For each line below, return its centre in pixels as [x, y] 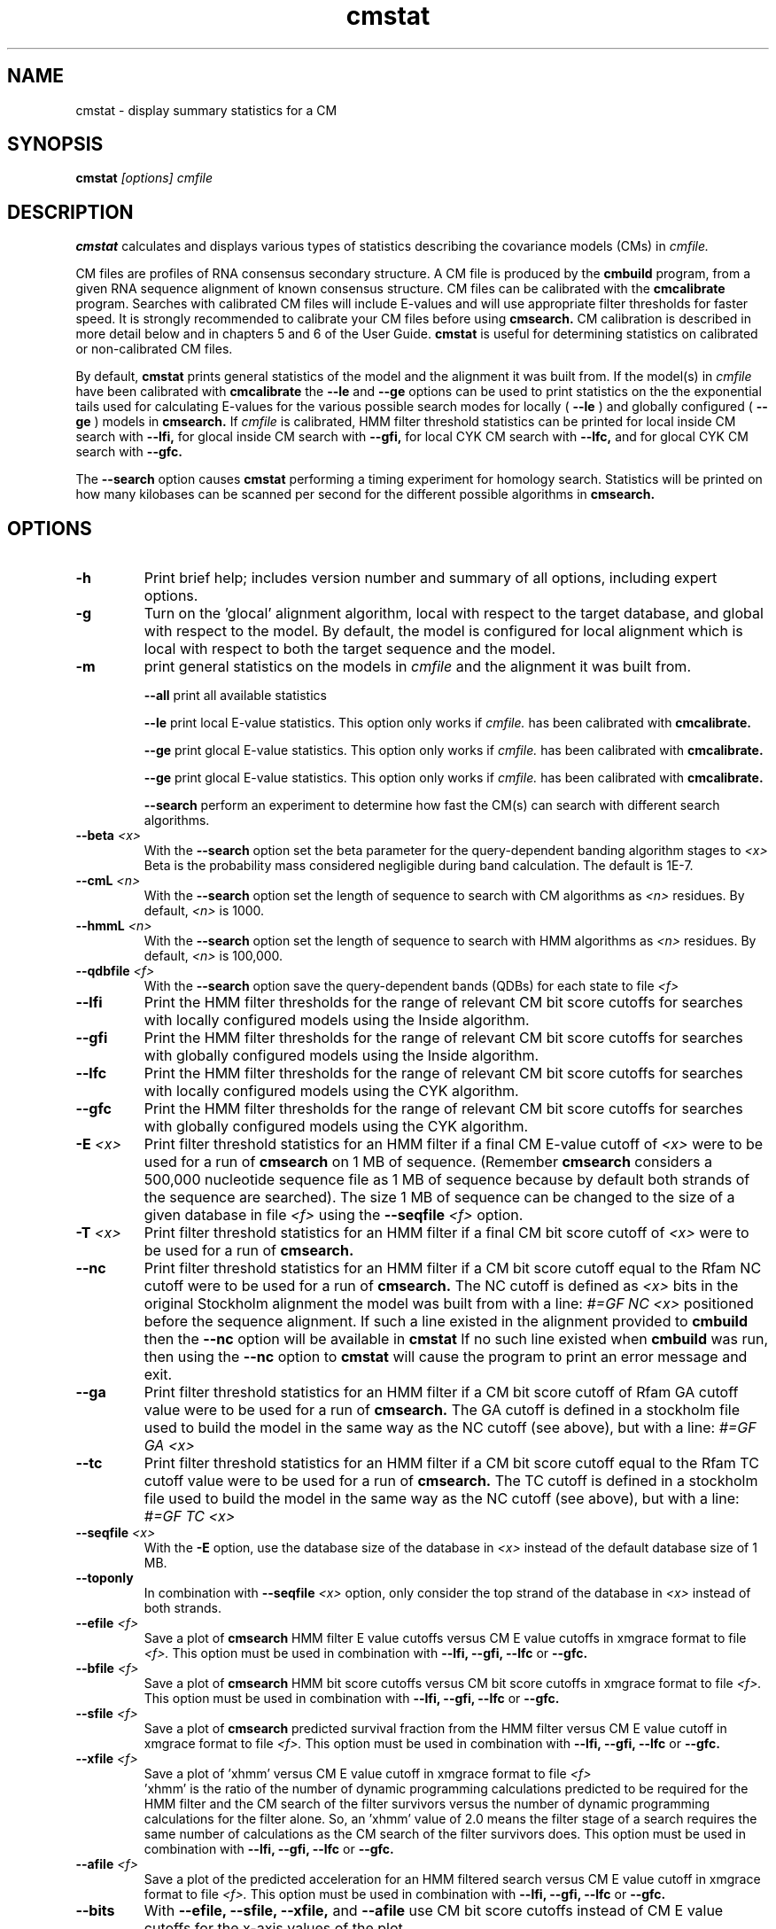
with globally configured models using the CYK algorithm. [336, 1127]
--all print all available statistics [235, 696]
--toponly [105, 1578]
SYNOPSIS [55, 144]
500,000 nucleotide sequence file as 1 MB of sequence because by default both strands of [447, 1180]
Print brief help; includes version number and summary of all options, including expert [431, 578]
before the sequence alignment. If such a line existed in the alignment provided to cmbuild [446, 1322]
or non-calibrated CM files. [154, 349]
